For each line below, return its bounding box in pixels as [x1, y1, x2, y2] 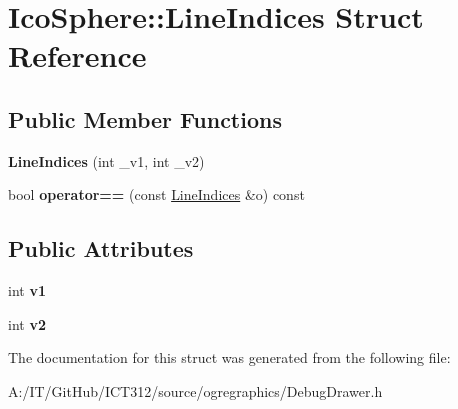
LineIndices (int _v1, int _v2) [8, 150, 205, 171]
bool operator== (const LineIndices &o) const [8, 184, 305, 205]
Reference [8, 35, 147, 76]
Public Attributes [8, 233, 194, 264]
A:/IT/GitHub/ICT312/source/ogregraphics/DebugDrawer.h [8, 380, 383, 401]
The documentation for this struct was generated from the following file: [8, 347, 451, 368]
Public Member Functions [8, 103, 282, 134]
